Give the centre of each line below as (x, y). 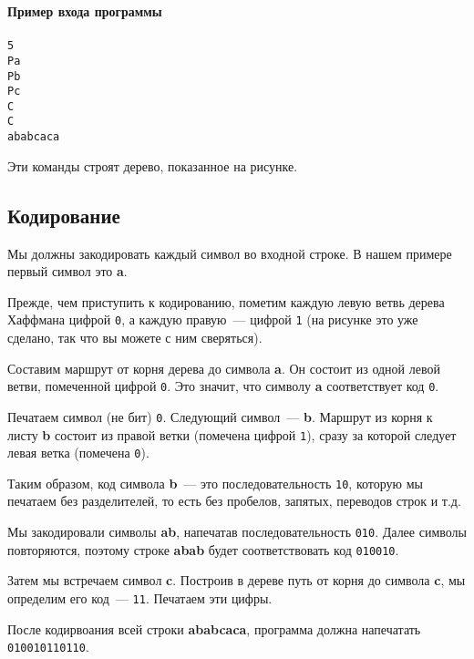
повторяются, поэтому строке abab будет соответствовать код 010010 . (203, 549)
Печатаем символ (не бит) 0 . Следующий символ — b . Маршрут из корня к (220, 416)
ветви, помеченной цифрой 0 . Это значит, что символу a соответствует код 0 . (223, 386)
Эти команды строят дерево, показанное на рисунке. (153, 165)
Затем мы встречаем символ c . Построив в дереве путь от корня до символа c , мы (237, 580)
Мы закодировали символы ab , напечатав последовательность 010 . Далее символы (237, 532)
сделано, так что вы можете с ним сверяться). (135, 338)
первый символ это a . (67, 271)
